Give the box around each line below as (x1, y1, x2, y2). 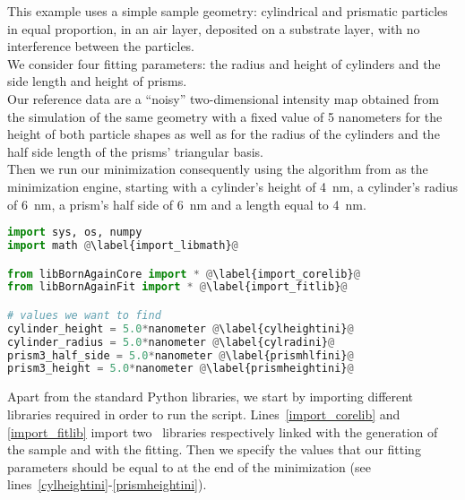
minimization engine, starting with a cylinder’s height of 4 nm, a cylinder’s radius (7, 177, 458, 195)
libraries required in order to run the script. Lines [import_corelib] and (7, 404, 400, 423)
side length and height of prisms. (7, 72, 187, 91)
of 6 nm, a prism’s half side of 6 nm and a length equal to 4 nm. (7, 194, 366, 213)
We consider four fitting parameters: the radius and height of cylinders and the (7, 54, 441, 73)
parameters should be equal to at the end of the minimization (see (7, 457, 371, 476)
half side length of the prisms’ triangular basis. (7, 142, 263, 160)
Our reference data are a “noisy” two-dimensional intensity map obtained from (7, 89, 439, 108)
